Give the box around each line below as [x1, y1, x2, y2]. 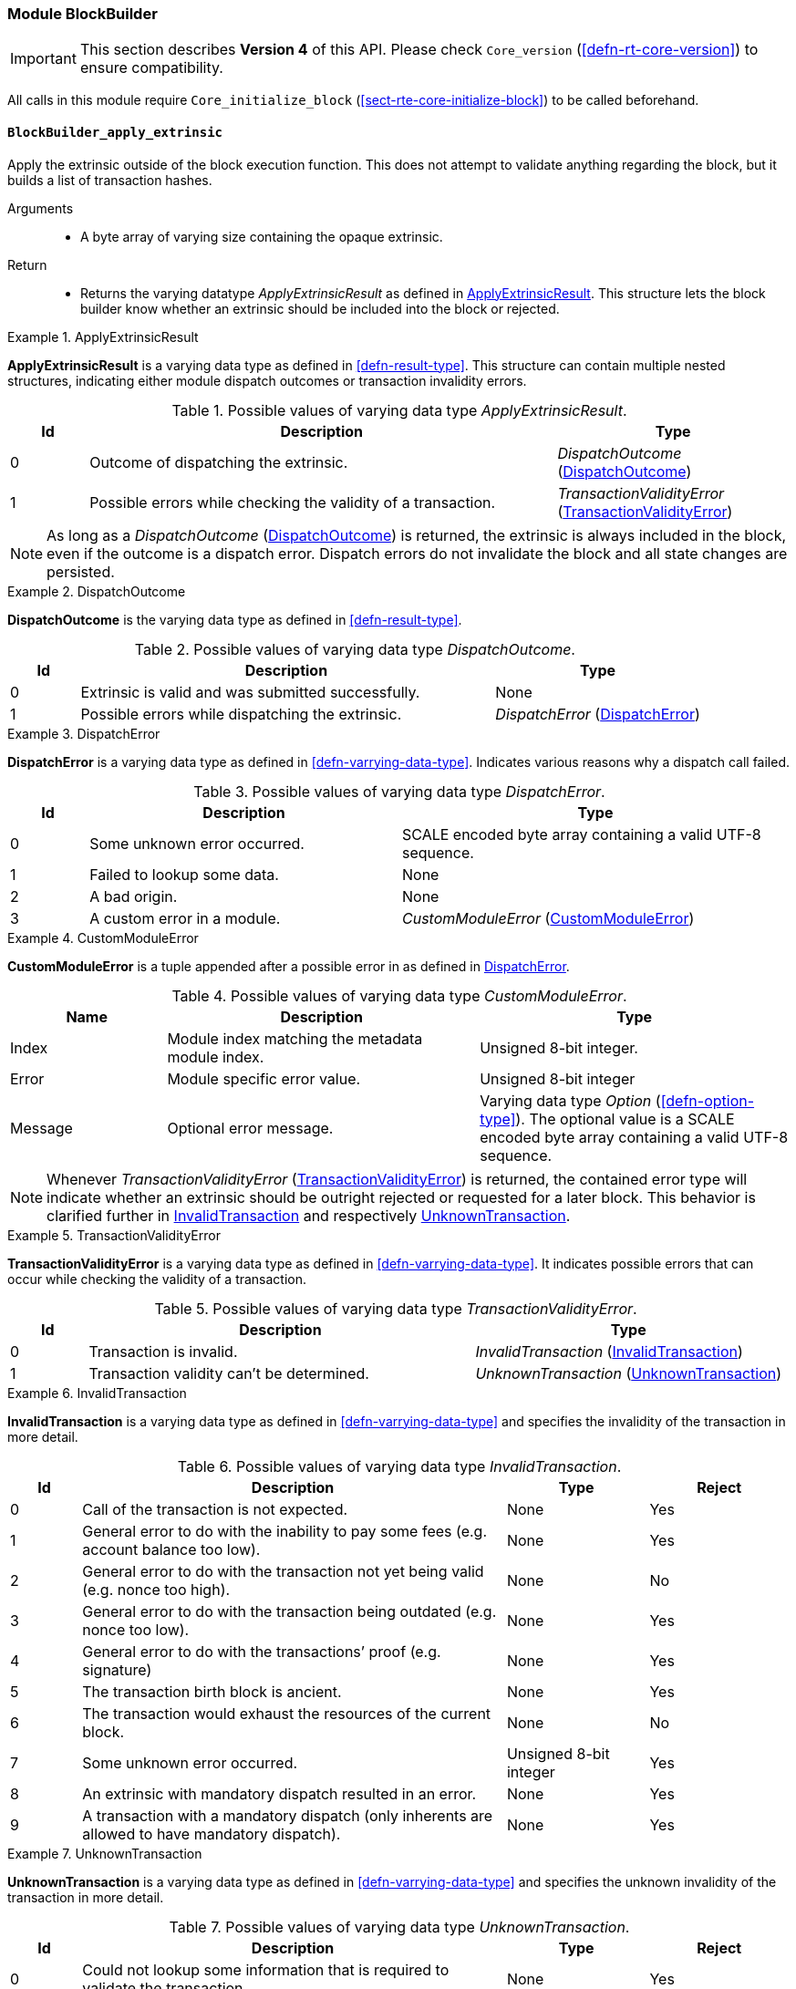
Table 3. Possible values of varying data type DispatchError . [193, 782, 605, 801]
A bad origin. [89, 886, 178, 906]
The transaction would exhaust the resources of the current [82, 1704, 491, 1723]
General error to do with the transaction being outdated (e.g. [82, 1601, 497, 1621]
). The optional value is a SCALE [515, 1109, 735, 1128]
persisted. [47, 562, 115, 581]
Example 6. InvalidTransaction [7, 1384, 187, 1401]
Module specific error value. [167, 1069, 361, 1088]
